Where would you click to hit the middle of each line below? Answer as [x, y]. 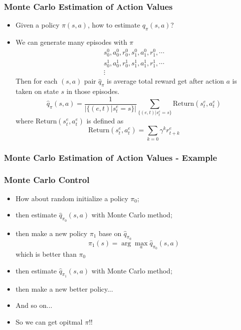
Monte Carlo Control [47, 180]
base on [110, 233]
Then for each [36, 81]
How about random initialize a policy [72, 198]
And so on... [34, 305]
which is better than [46, 254]
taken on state [37, 91]
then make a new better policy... [64, 288]
